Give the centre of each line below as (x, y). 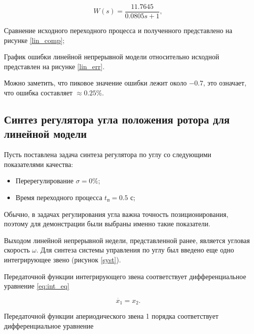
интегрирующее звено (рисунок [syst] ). (63, 259)
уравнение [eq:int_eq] (37, 286)
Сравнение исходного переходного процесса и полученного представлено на (118, 30)
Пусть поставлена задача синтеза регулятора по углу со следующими (108, 154)
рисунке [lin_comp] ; (34, 40)
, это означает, (225, 83)
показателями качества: (39, 164)
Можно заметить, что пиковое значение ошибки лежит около (95, 83)
